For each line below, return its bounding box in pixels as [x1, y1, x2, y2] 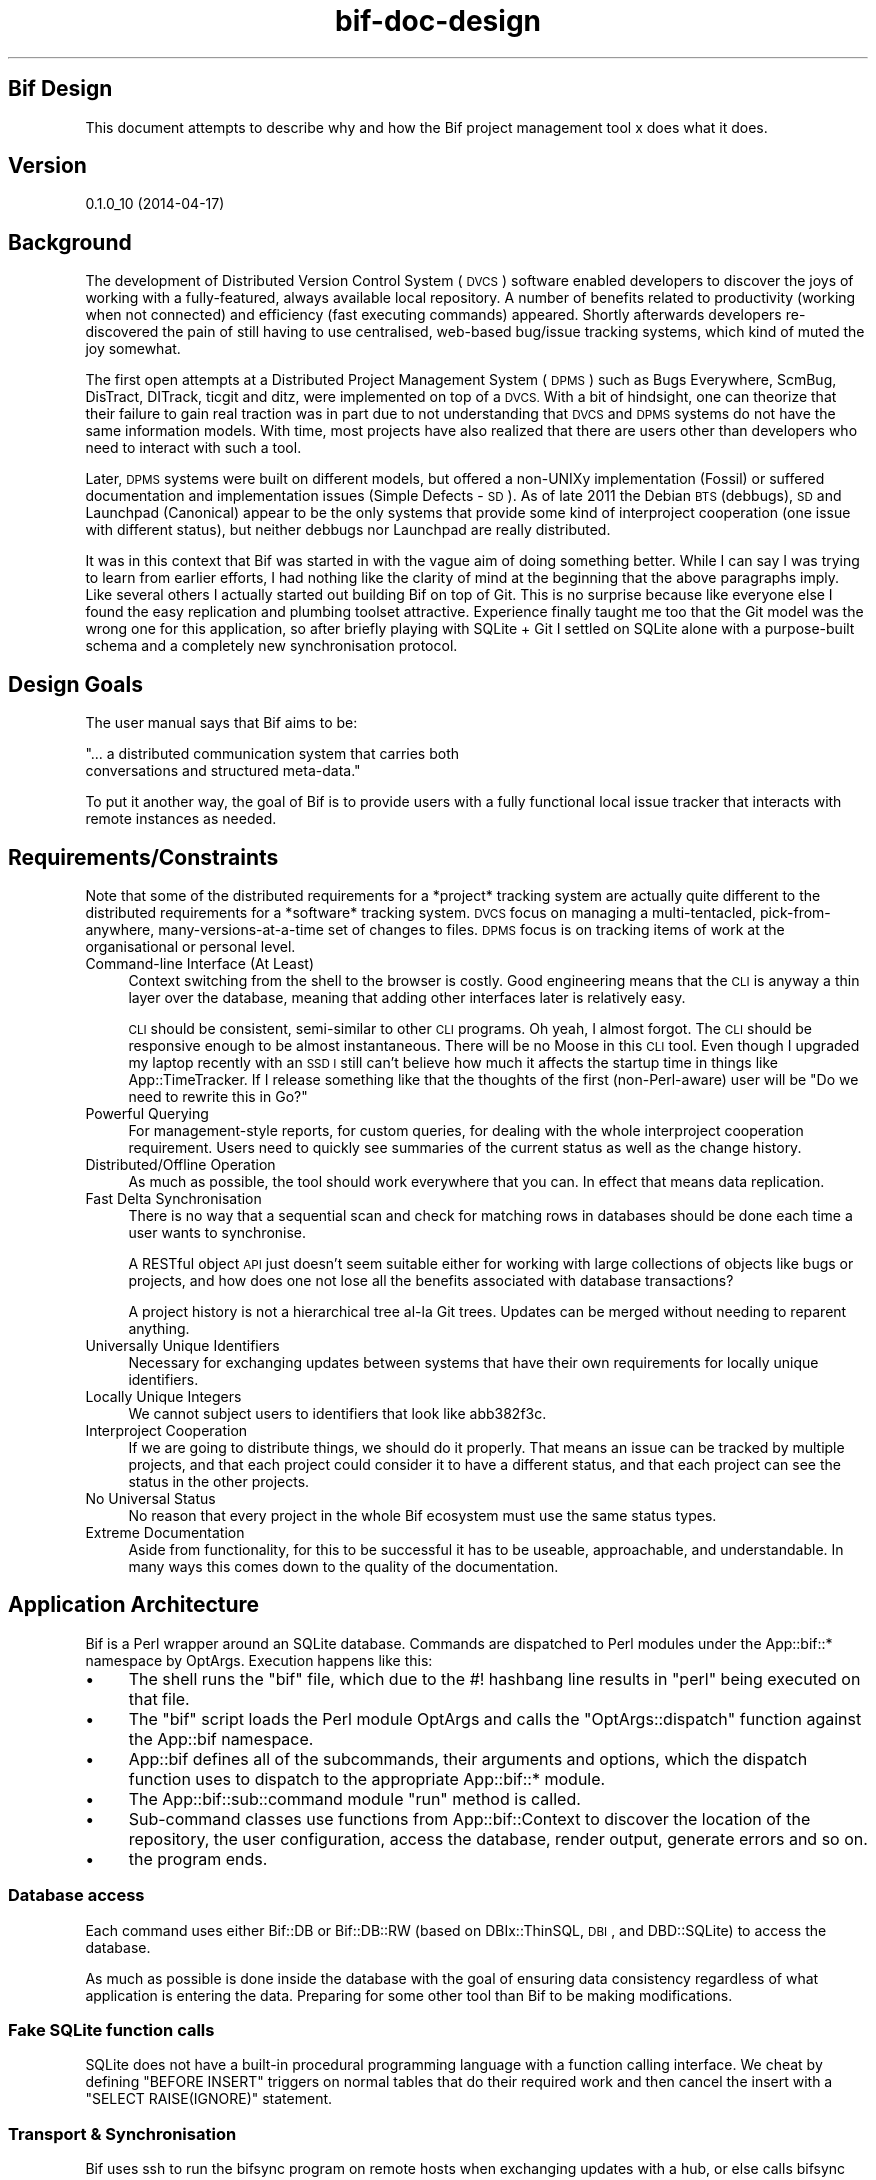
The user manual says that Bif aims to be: [85, 714, 358, 732]
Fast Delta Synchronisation [85, 1189, 262, 1207]
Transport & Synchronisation [8, 2123, 237, 2144]
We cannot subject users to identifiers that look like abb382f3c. [128, 1404, 547, 1422]
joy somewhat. [85, 340, 181, 358]
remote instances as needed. [85, 810, 277, 828]
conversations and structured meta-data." [85, 762, 361, 780]
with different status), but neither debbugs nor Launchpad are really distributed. [85, 521, 611, 539]
